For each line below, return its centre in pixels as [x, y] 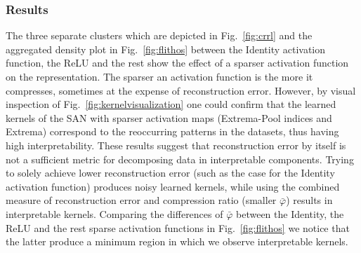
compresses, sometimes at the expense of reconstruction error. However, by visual [181, 90]
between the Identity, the [290, 213]
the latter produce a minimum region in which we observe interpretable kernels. [177, 241]
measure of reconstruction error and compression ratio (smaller [141, 200]
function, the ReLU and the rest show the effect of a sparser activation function [177, 63]
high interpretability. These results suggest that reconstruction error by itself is [176, 145]
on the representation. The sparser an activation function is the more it [159, 76]
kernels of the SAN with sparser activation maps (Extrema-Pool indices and [169, 117]
